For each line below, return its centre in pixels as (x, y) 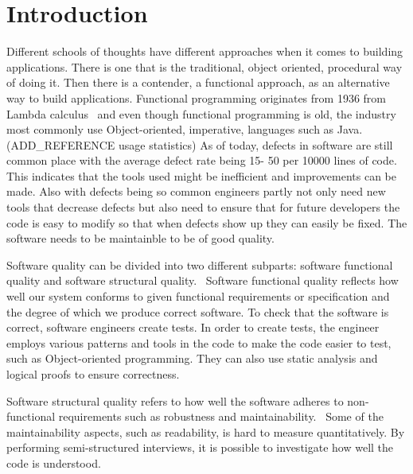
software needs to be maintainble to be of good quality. (140, 238)
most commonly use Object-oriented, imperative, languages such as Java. (185, 129)
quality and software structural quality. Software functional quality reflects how (203, 280)
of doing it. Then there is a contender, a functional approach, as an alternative (198, 82)
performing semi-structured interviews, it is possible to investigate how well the (200, 447)
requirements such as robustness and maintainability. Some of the (221, 416)
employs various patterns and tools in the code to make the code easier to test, (199, 342)
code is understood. (54, 462)
